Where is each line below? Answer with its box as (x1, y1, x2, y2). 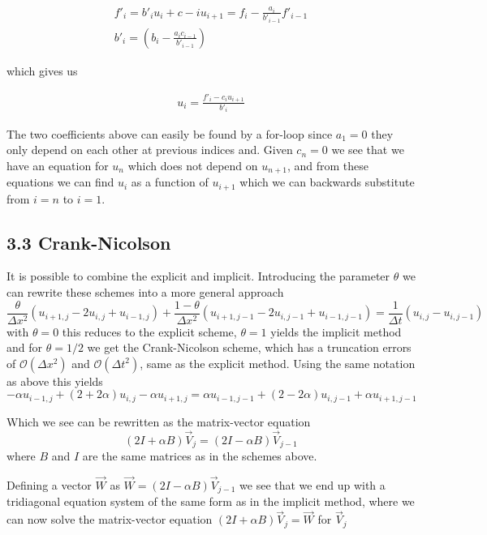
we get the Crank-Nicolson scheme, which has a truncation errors (87, 339, 412, 356)
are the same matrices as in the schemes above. (82, 447, 317, 464)
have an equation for (6, 156, 109, 173)
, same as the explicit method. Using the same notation (140, 354, 416, 371)
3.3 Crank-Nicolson (6, 229, 171, 255)
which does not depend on (127, 156, 258, 173)
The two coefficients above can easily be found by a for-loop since (6, 125, 333, 142)
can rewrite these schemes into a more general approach (6, 283, 284, 300)
